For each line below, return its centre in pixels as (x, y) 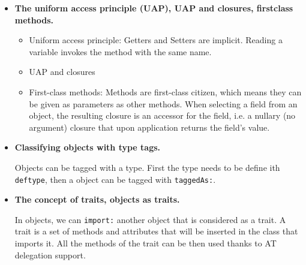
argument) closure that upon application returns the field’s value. (149, 127)
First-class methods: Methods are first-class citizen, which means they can (165, 91)
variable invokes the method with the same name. (120, 51)
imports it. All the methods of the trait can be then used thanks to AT (145, 243)
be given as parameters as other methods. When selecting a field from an (163, 103)
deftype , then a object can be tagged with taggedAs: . (115, 179)
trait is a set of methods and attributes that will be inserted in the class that (156, 231)
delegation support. (50, 255)
